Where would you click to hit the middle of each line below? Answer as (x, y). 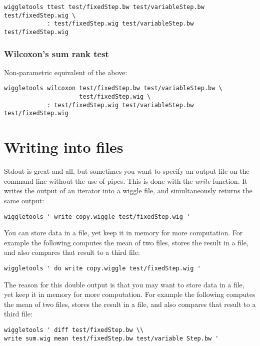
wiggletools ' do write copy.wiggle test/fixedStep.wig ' (102, 268)
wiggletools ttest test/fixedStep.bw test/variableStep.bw (104, 7)
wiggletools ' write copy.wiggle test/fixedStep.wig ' (97, 217)
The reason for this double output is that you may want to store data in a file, (124, 284)
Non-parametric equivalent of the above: (66, 72)
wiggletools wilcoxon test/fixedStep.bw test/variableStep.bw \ (113, 88)
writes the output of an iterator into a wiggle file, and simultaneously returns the (128, 191)
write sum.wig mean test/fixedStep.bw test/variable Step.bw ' (111, 338)
